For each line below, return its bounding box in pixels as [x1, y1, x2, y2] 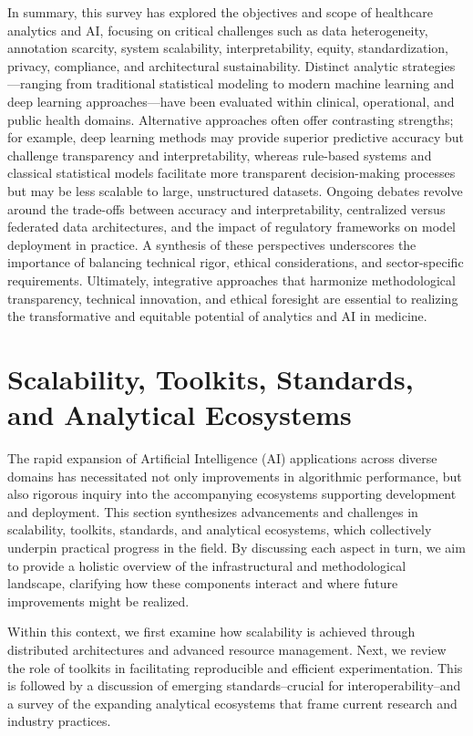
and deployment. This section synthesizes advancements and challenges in [7, 502, 418, 521]
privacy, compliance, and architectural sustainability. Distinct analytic [7, 56, 398, 75]
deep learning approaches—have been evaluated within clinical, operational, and [7, 91, 455, 110]
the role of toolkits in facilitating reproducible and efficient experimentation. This [7, 658, 463, 677]
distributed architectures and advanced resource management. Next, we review [7, 639, 447, 658]
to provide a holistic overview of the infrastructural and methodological [7, 555, 406, 575]
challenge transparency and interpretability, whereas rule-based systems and [7, 145, 432, 164]
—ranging [7, 74, 62, 93]
